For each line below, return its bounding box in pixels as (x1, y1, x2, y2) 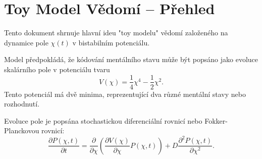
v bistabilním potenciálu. (72, 37, 150, 47)
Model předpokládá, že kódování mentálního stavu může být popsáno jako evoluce (4, 54, 258, 65)
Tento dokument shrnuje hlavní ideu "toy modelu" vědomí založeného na (4, 27, 228, 38)
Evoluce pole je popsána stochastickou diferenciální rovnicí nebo (4, 115, 202, 126)
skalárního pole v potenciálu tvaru (4, 64, 110, 74)
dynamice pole (4, 37, 48, 47)
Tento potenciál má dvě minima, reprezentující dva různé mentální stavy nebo (4, 88, 246, 99)
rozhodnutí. (4, 98, 40, 109)
